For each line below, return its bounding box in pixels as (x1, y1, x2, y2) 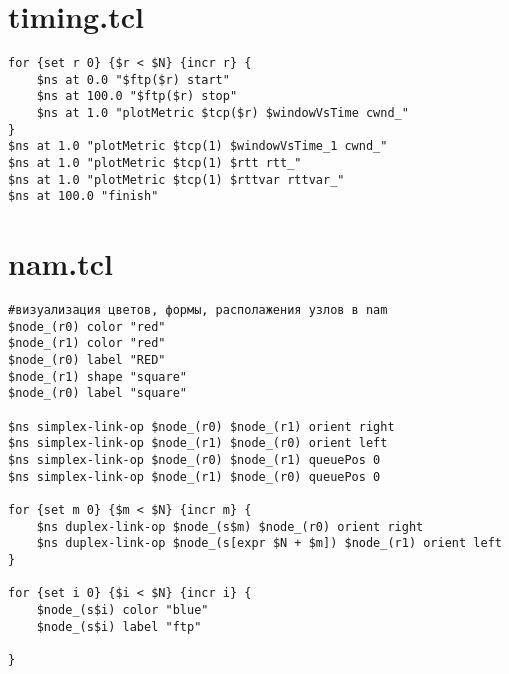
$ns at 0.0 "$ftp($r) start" (36, 72, 230, 87)
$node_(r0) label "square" (8, 386, 187, 401)
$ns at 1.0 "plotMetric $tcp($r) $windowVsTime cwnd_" (36, 106, 409, 121)
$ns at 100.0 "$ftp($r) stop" (36, 89, 238, 104)
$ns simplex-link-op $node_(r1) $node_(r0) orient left (8, 436, 388, 451)
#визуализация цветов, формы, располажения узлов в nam (8, 303, 388, 318)
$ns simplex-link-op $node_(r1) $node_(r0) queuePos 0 (8, 469, 381, 484)
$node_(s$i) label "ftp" (36, 619, 202, 634)
